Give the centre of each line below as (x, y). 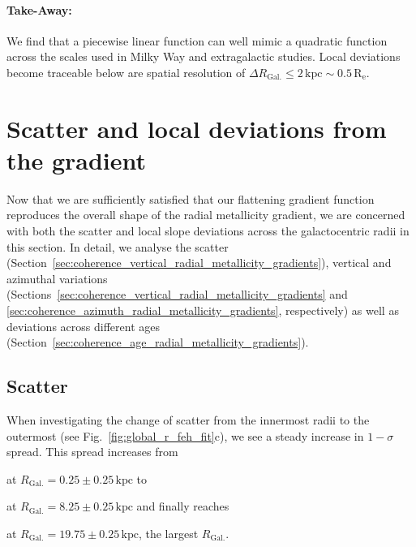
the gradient (77, 159)
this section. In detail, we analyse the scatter (118, 246)
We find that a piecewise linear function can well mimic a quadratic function (197, 40)
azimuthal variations (57, 278)
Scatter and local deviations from (197, 128)
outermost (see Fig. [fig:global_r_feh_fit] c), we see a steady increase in (185, 435)
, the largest (168, 533)
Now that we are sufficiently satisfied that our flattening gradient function (191, 198)
